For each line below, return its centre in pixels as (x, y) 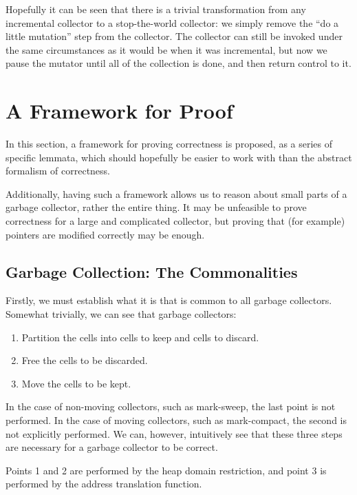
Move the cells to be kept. (76, 383)
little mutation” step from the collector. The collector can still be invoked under (174, 36)
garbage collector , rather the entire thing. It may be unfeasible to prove (156, 207)
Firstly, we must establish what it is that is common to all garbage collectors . (169, 300)
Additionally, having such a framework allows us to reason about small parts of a (176, 193)
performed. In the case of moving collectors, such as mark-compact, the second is (176, 420)
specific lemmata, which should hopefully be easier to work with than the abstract (179, 157)
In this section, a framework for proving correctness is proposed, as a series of (169, 144)
